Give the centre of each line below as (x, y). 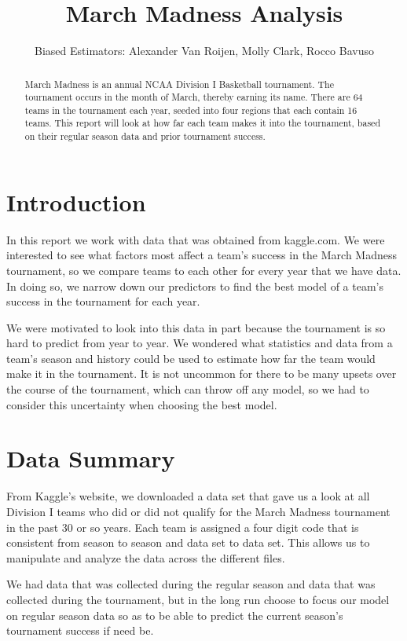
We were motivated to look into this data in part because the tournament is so (196, 327)
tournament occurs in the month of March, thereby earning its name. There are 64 (194, 97)
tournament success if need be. (80, 630)
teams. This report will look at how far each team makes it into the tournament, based (202, 123)
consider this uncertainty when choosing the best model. (142, 404)
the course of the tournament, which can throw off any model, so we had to (188, 389)
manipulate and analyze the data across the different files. (146, 557)
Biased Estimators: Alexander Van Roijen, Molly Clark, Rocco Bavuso (204, 51)
